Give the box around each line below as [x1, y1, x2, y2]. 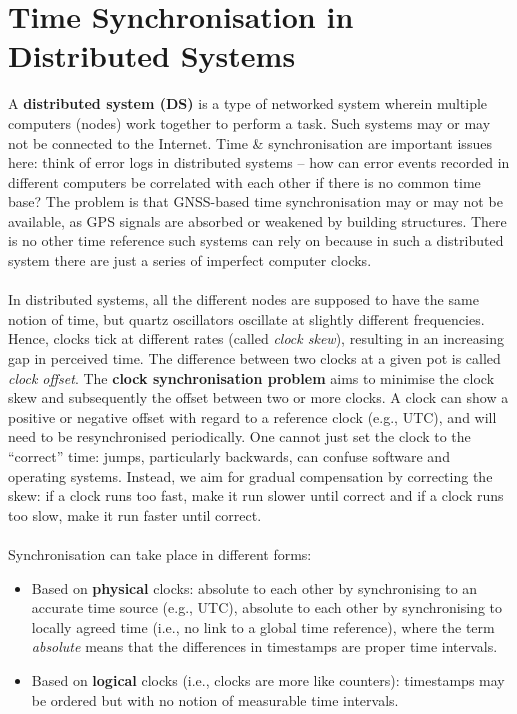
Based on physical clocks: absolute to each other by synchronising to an [31, 577, 478, 598]
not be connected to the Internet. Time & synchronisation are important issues [8, 132, 492, 153]
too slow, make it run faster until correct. [8, 504, 262, 525]
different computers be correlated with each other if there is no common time [8, 171, 481, 192]
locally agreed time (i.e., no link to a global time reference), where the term [31, 616, 495, 637]
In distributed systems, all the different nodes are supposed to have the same [8, 289, 479, 310]
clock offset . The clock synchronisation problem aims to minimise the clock [8, 367, 495, 388]
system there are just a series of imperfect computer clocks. [8, 250, 372, 271]
